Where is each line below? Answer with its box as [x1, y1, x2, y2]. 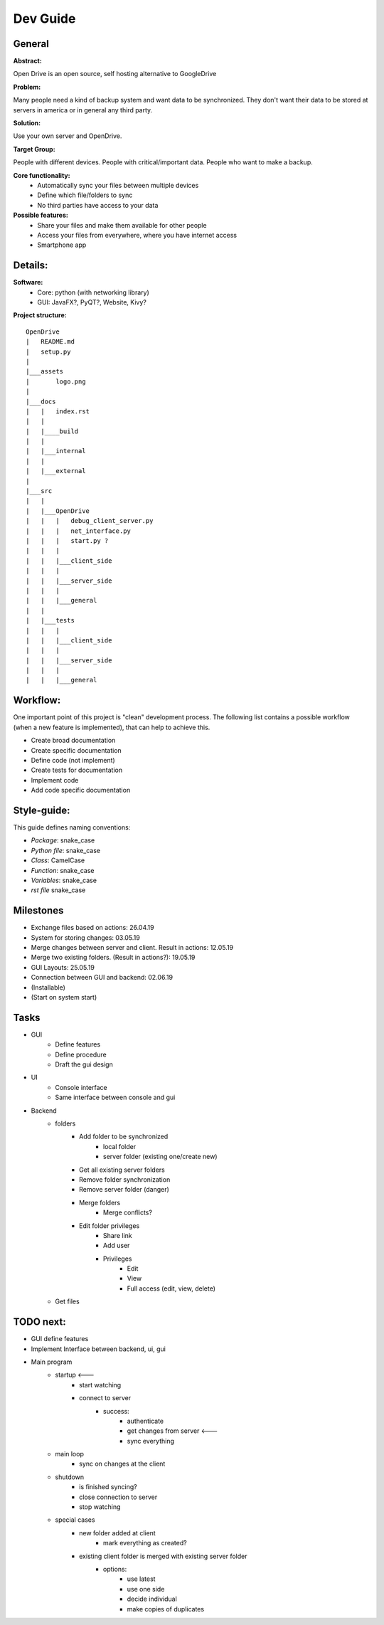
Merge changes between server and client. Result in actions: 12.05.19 [31, 943, 234, 952]
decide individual [127, 1594, 177, 1604]
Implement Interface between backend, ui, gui [31, 1345, 166, 1353]
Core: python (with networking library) [37, 288, 149, 297]
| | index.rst [26, 407, 90, 415]
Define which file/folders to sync [37, 191, 133, 199]
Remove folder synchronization [79, 1175, 171, 1184]
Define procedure [55, 1050, 107, 1059]
